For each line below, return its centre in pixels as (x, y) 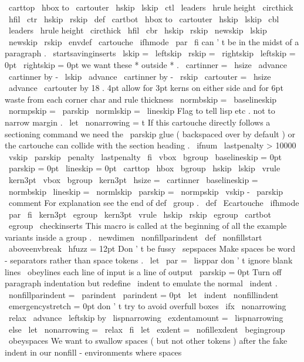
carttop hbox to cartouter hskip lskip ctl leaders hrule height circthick (151, 7)
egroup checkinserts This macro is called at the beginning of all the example (148, 226)
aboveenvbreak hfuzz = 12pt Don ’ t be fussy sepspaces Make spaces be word (152, 248)
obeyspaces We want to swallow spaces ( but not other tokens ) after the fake (148, 341)
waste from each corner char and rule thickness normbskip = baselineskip (141, 99)
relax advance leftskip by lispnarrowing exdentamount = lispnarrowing (146, 318)
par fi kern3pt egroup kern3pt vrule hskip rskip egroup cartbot (140, 214)
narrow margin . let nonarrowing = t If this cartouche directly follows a (138, 122)
